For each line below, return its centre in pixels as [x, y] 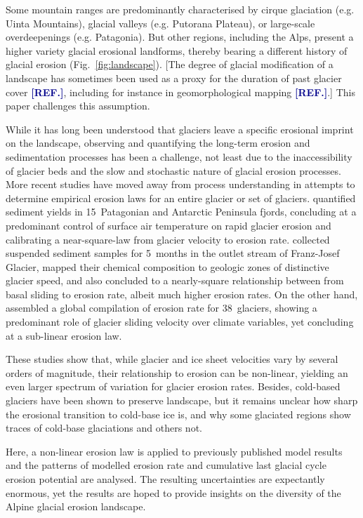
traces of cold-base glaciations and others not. [104, 428]
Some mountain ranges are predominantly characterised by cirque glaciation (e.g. [180, 9]
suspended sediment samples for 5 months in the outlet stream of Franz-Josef [173, 253]
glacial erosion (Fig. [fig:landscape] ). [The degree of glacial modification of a [170, 64]
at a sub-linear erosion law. [64, 335]
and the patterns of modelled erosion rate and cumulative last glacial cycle [166, 465]
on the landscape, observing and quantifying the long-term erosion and [158, 143]
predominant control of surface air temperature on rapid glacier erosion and [169, 225]
